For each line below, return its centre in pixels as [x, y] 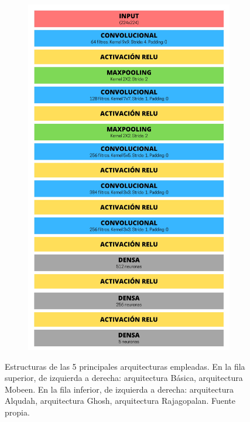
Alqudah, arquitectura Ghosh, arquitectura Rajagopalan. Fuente [120, 401]
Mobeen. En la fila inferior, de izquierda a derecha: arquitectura [119, 389]
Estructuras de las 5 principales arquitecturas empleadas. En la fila [125, 366]
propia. [17, 412]
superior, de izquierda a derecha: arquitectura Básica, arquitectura [124, 378]
